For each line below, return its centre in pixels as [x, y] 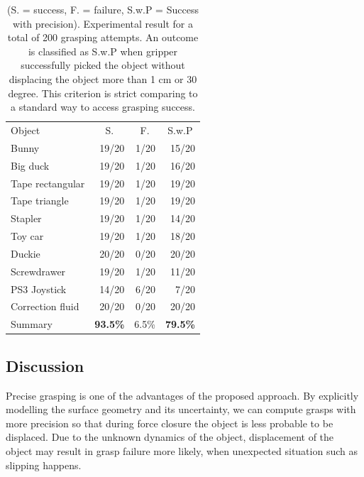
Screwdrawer [38, 271]
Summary [32, 324]
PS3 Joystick [39, 289]
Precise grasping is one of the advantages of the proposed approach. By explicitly [182, 395]
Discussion [45, 365]
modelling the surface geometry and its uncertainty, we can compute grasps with [181, 409]
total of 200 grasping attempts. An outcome [103, 37]
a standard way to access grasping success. [103, 107]
